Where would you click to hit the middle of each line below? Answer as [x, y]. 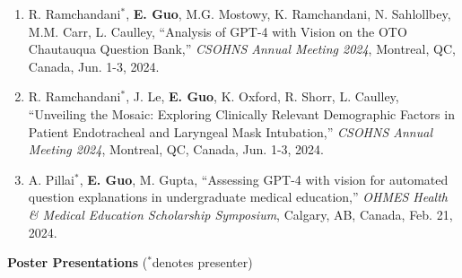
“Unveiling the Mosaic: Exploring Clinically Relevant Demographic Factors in [241, 113]
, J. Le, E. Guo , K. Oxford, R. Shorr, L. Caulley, [262, 96]
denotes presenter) [202, 262]
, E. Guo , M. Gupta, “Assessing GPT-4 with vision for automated [264, 179]
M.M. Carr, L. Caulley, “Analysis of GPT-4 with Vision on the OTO [218, 31]
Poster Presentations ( [78, 262]
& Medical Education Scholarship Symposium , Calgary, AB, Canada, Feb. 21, [240, 214]
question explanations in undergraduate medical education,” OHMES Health [238, 197]
